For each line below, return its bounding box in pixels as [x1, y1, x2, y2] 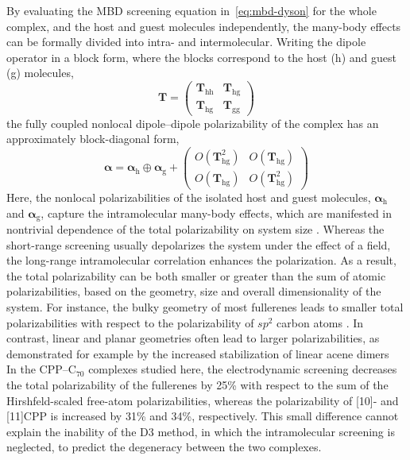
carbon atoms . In [277, 314, 364, 331]
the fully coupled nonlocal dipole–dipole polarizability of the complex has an [6, 114, 379, 131]
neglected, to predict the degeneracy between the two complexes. [6, 439, 322, 455]
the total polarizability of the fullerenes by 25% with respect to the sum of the [6, 376, 389, 392]
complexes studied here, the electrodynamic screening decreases [88, 361, 397, 377]
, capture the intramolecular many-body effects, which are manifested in [41, 204, 393, 221]
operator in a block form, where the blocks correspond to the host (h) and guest [6, 48, 396, 65]
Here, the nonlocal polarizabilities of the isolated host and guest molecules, [6, 189, 371, 205]
